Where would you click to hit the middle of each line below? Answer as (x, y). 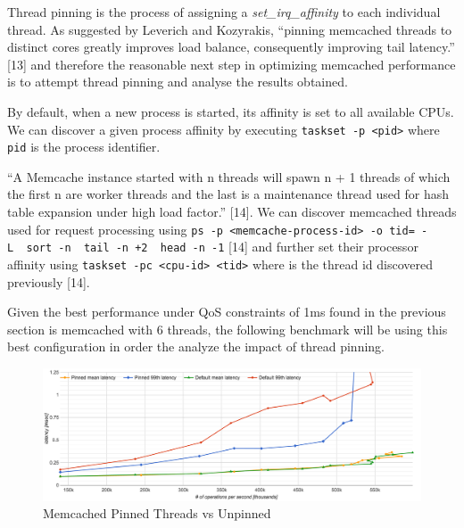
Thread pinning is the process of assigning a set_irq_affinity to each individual (224, 12)
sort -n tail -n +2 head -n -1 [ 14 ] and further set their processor (222, 247)
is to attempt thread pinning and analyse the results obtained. (178, 82)
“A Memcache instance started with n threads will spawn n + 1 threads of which (229, 176)
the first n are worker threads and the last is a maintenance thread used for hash (228, 194)
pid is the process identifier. (84, 147)
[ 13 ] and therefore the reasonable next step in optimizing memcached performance (232, 64)
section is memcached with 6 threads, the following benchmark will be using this (228, 329)
